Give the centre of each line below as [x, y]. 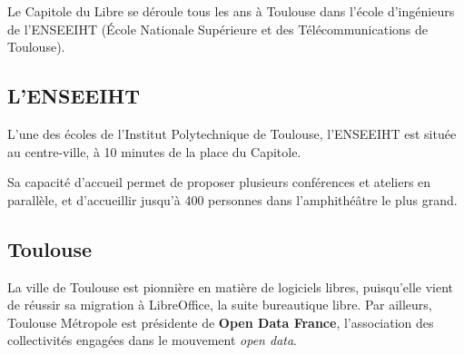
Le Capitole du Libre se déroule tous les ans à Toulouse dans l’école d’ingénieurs [231, 11]
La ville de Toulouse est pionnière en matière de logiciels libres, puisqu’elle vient [231, 286]
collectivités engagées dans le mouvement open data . [152, 340]
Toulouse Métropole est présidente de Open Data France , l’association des [221, 322]
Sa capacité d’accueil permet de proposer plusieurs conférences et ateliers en [219, 182]
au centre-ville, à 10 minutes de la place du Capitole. [154, 151]
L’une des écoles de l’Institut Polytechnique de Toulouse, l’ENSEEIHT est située [232, 133]
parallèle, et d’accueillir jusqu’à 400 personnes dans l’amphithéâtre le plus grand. [232, 199]
